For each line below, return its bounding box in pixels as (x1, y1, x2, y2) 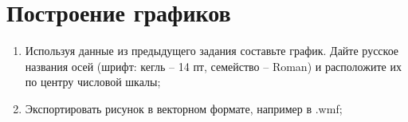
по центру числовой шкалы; (25, 73, 161, 90)
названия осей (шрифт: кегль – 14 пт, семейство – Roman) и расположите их (25, 57, 402, 74)
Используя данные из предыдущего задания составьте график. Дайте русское (25, 42, 399, 59)
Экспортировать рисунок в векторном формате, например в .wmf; (25, 100, 343, 116)
